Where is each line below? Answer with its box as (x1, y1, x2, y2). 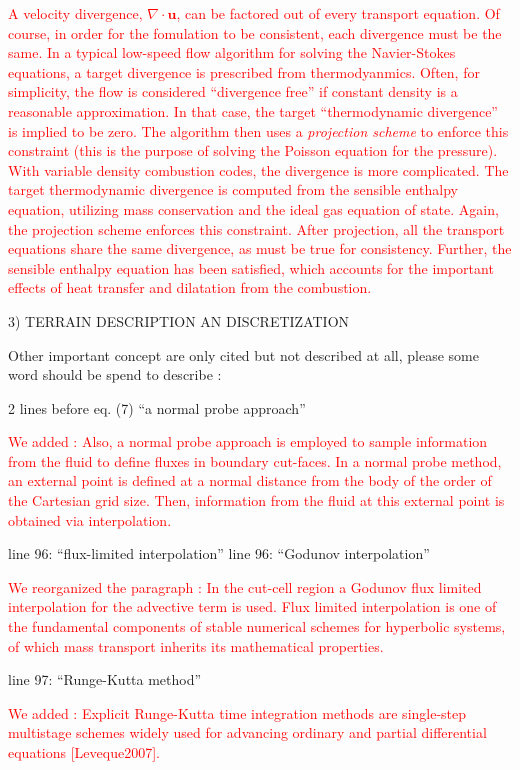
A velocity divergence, (8, 3, 143, 23)
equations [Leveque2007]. (8, 742, 160, 762)
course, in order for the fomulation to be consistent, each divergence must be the (8, 22, 502, 43)
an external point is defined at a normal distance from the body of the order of (8, 470, 492, 491)
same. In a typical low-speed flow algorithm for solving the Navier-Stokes (8, 42, 456, 63)
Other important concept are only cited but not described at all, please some (8, 344, 479, 365)
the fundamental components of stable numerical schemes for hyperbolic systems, (8, 616, 506, 637)
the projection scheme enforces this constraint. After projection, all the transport (8, 218, 505, 239)
